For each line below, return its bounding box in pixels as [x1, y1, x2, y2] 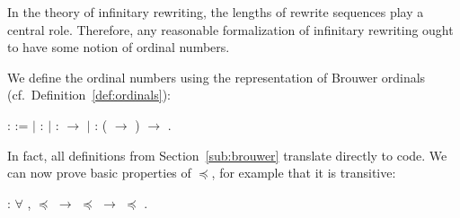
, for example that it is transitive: [211, 163, 396, 182]
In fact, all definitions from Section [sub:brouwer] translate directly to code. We [7, 145, 447, 164]
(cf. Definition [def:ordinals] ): [7, 85, 172, 104]
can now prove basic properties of [7, 163, 191, 182]
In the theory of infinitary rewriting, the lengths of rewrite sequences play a [7, 3, 424, 21]
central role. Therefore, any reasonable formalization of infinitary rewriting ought [7, 20, 454, 39]
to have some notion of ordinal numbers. [7, 38, 230, 57]
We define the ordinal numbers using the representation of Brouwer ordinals [7, 67, 426, 86]
